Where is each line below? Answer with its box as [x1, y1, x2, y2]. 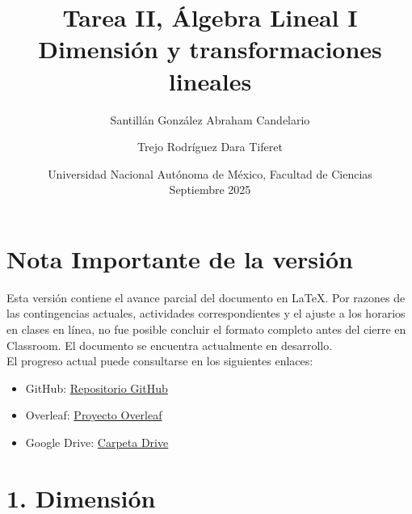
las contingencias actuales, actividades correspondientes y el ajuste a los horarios [6, 305, 406, 322]
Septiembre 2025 [169, 181, 251, 198]
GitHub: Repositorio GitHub [25, 379, 168, 396]
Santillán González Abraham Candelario [110, 111, 310, 128]
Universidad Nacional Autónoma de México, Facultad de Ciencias [48, 165, 372, 182]
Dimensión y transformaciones [38, 32, 382, 65]
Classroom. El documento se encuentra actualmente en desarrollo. [6, 336, 333, 353]
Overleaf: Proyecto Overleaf [25, 407, 162, 423]
